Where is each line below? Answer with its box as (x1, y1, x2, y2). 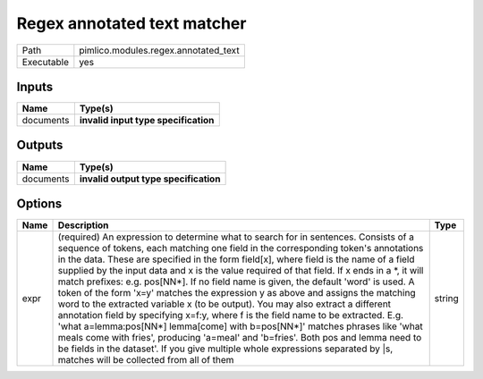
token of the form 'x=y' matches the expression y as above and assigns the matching (57, 287, 416, 299)
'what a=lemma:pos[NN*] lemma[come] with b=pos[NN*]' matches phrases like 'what (57, 320, 424, 333)
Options (16, 197, 63, 211)
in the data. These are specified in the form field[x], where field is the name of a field (57, 253, 415, 265)
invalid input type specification (79, 114, 215, 127)
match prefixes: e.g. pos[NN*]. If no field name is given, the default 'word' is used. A (57, 275, 415, 288)
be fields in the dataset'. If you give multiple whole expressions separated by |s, (57, 342, 394, 355)
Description (57, 219, 109, 232)
